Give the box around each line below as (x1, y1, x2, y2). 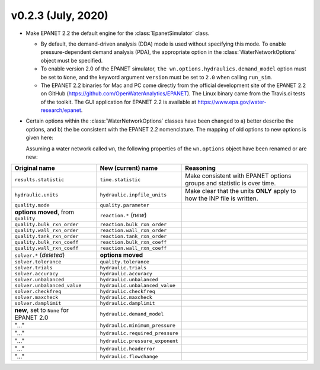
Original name (14, 164, 56, 172)
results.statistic (14, 176, 65, 183)
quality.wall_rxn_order (14, 227, 79, 234)
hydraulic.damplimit (100, 300, 155, 307)
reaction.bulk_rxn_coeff (100, 239, 167, 246)
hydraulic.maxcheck (100, 294, 152, 301)
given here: (25, 134, 53, 141)
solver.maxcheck (14, 294, 59, 301)
